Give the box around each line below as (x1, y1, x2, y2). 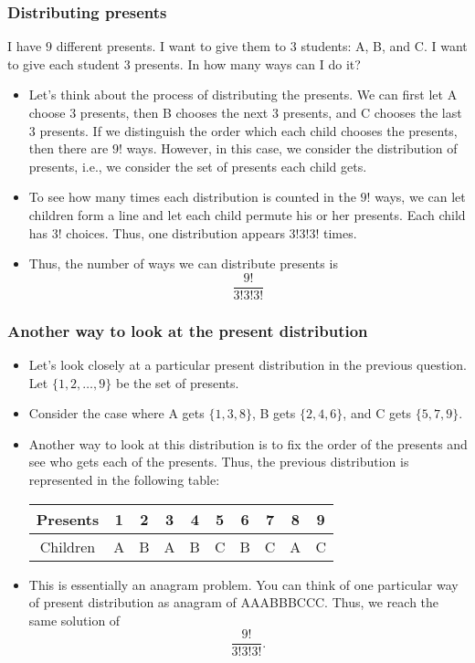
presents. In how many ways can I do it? (134, 54, 361, 73)
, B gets (251, 404, 296, 423)
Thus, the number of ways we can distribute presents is (28, 254, 338, 273)
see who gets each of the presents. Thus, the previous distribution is (28, 452, 409, 471)
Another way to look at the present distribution (7, 319, 368, 342)
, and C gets (343, 404, 412, 423)
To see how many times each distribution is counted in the (28, 187, 356, 206)
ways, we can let (375, 187, 466, 206)
